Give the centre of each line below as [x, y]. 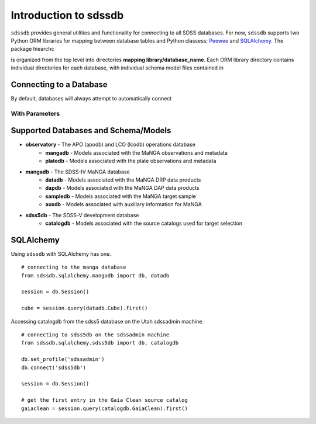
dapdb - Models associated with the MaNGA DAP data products [122, 188]
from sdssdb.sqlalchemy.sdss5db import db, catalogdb [100, 343]
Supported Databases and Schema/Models [91, 131]
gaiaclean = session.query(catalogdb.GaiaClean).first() [105, 408]
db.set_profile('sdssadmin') [63, 359]
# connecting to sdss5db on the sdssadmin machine [95, 335]
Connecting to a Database [59, 84]
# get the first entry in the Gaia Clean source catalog [105, 400]
